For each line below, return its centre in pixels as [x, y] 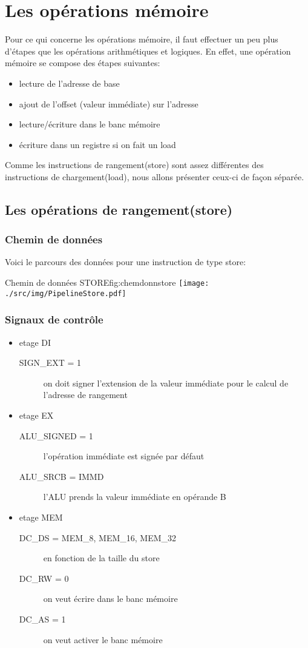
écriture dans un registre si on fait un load [97, 144]
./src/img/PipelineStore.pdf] [66, 293]
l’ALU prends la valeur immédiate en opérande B [135, 497]
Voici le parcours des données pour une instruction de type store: [126, 262]
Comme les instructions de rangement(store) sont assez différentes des [134, 165]
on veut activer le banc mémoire [103, 639]
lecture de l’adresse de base [69, 83]
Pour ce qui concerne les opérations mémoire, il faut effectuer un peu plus [142, 39]
